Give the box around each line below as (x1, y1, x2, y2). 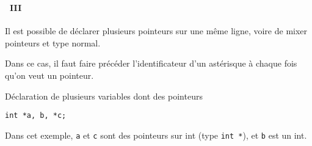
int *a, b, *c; (5, 111, 67, 120)
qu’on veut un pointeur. (5, 68, 94, 81)
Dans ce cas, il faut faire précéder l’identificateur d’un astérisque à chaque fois (5, 57, 297, 70)
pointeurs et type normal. (5, 36, 101, 49)
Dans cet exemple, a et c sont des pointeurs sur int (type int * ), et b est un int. (5, 128, 307, 141)
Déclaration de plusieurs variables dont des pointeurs (5, 89, 203, 102)
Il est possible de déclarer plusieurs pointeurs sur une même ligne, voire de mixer (5, 24, 308, 37)
